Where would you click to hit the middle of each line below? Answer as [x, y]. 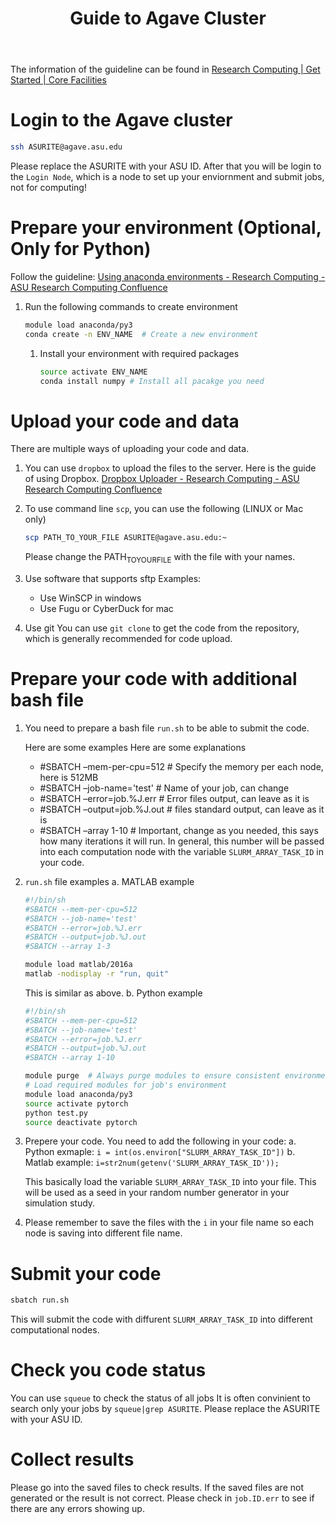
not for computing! [48, 187]
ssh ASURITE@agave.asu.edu [66, 147]
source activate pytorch [76, 1103]
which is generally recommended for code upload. [128, 639]
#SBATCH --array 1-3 [67, 947]
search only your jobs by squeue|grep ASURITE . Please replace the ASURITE [165, 1409]
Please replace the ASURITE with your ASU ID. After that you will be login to [166, 166]
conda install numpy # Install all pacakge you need [152, 381]
